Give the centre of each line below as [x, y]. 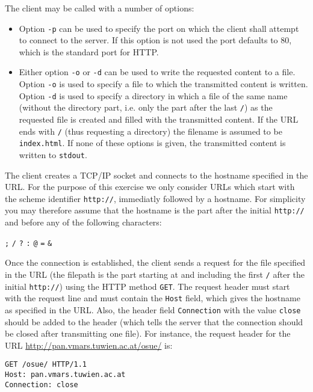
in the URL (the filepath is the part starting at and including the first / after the [155, 274]
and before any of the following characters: [83, 222]
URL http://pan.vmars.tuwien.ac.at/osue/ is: [89, 345]
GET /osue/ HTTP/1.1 [46, 365]
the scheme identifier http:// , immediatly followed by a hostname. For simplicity [155, 198]
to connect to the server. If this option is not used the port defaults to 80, [155, 40]
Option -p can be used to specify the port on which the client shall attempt [159, 28]
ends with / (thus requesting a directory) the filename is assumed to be [150, 131]
